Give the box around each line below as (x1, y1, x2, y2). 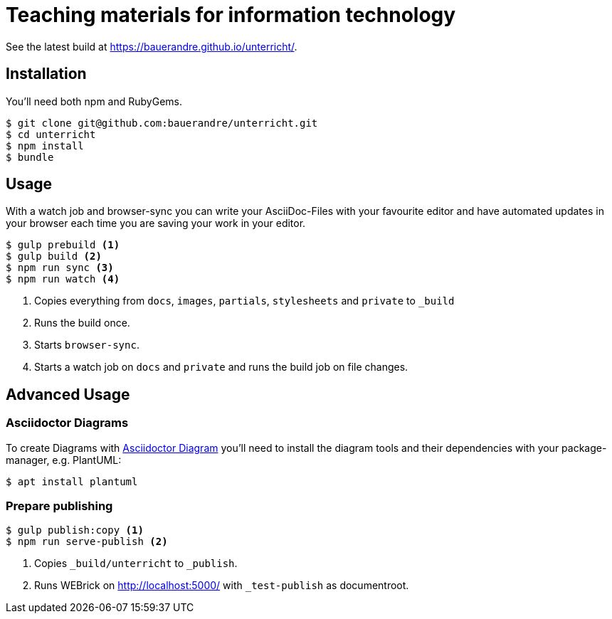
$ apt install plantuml (6, 475, 138, 487)
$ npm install (6, 139, 84, 152)
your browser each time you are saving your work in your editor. (6, 217, 306, 230)
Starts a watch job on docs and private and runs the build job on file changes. (34, 361, 408, 374)
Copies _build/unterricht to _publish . (34, 557, 238, 570)
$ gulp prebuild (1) (6, 239, 120, 251)
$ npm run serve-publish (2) (6, 536, 168, 548)
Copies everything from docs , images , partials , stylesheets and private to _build (34, 295, 455, 307)
